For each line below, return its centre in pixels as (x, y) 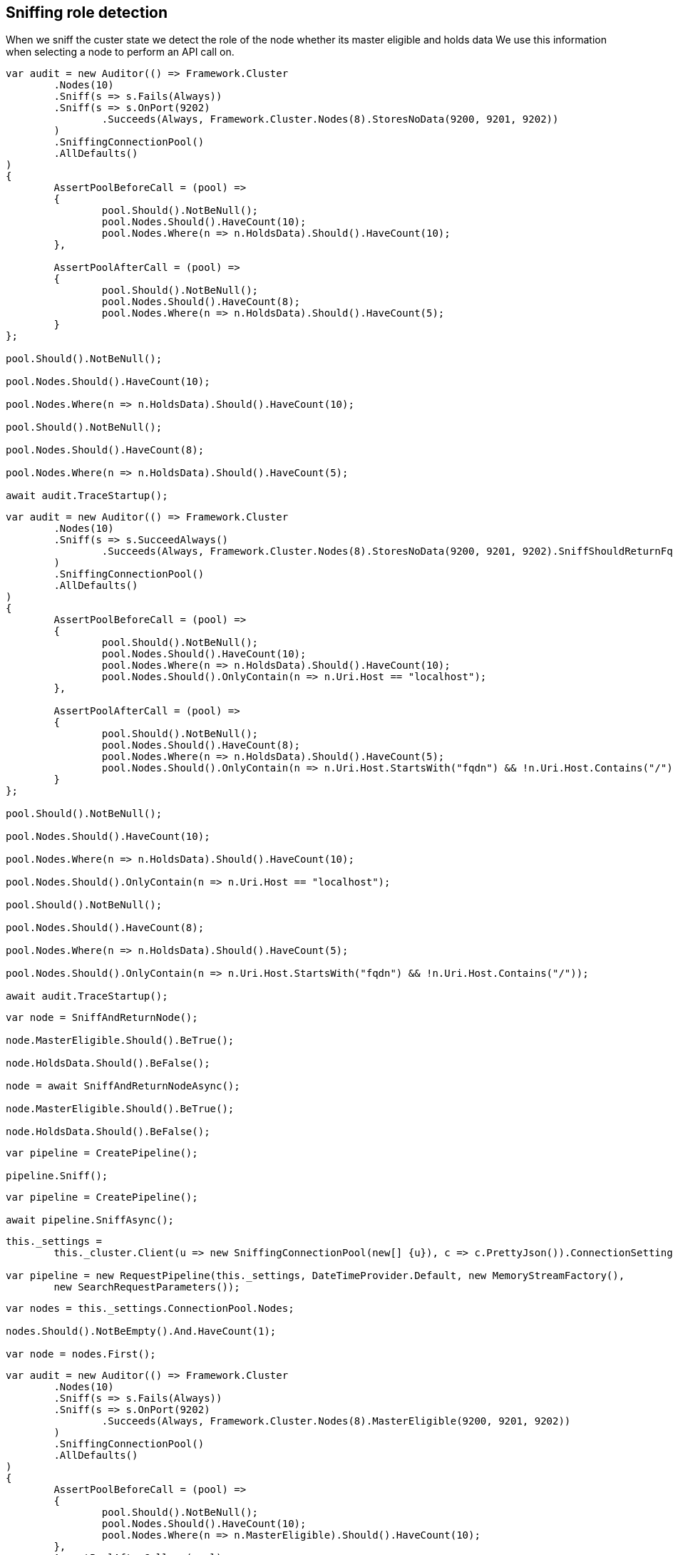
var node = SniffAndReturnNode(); (102, 1018)
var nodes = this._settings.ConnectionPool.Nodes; (150, 1309)
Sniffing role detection (87, 12)
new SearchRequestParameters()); (147, 1287)
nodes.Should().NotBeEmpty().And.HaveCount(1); (141, 1331)
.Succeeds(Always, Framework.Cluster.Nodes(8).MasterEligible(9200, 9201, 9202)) (336, 1421)
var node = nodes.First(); (81, 1354)
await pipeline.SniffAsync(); (90, 1220)
